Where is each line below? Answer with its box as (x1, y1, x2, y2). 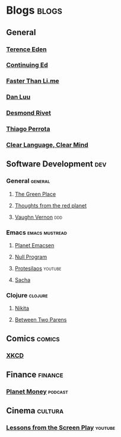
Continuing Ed (6, 61, 49, 69)
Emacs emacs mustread (6, 228, 67, 237)
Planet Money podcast (6, 387, 68, 395)
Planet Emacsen (14, 242, 55, 249)
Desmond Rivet (6, 109, 52, 117)
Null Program (14, 253, 47, 260)
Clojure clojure (6, 291, 48, 299)
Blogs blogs (6, 4, 62, 17)
